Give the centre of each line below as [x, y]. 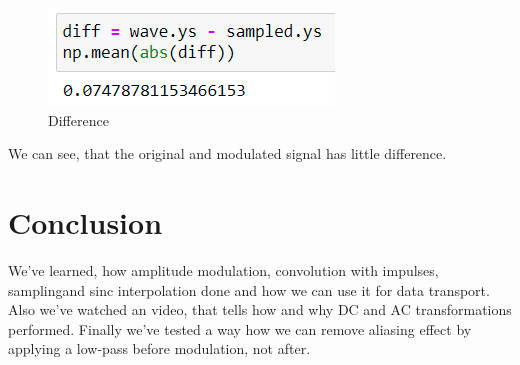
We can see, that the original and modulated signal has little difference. [227, 153]
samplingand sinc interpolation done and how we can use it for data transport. [249, 289]
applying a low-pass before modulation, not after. [159, 348]
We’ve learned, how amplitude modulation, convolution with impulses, [223, 269]
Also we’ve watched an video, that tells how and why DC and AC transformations [260, 309]
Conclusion [85, 221]
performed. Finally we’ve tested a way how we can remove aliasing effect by [240, 328]
